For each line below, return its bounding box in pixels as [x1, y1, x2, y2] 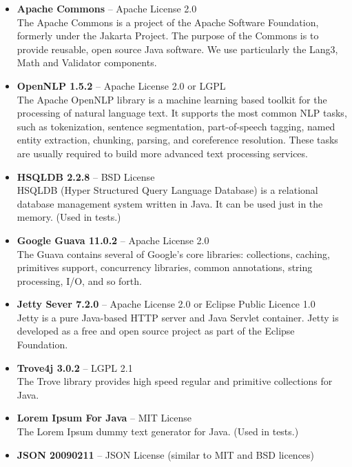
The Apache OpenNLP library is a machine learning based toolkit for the [17, 92, 327, 106]
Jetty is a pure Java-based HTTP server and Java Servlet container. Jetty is [17, 310, 339, 324]
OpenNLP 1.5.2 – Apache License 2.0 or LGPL [17, 78, 226, 92]
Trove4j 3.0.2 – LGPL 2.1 [17, 360, 133, 375]
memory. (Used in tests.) [17, 210, 121, 224]
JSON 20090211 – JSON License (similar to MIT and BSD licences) [17, 447, 315, 461]
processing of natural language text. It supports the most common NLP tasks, [17, 106, 347, 120]
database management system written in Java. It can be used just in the [17, 196, 323, 210]
